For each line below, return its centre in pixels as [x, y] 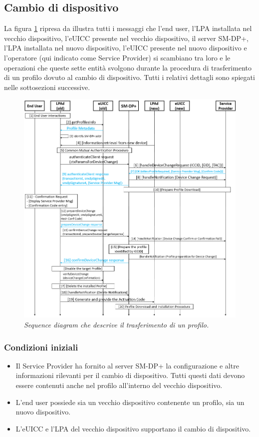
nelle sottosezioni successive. [47, 87]
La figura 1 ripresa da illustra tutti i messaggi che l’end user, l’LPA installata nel [128, 28]
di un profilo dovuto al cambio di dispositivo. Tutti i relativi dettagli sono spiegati [129, 77]
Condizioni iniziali [41, 347]
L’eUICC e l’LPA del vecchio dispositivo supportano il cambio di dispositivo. [133, 428]
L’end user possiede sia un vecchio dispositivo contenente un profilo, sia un [130, 402]
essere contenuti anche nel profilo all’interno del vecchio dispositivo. [119, 385]
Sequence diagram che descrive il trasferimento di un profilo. [117, 325]
